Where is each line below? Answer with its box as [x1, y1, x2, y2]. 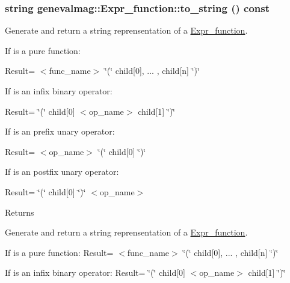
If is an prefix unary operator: [5, 125, 115, 138]
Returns [5, 205, 34, 218]
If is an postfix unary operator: [5, 165, 119, 178]
